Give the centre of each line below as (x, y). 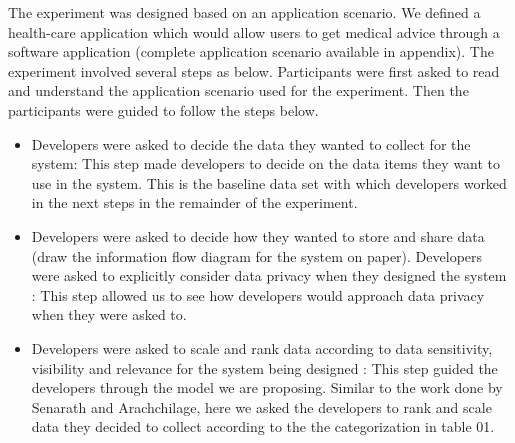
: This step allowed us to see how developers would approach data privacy (258, 294)
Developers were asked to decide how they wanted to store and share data (258, 235)
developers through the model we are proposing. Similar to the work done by (267, 387)
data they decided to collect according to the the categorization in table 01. (263, 426)
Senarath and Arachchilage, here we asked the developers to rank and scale (261, 406)
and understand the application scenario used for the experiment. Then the (238, 90)
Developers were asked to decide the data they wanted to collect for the (251, 143)
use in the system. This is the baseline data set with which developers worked (269, 182)
